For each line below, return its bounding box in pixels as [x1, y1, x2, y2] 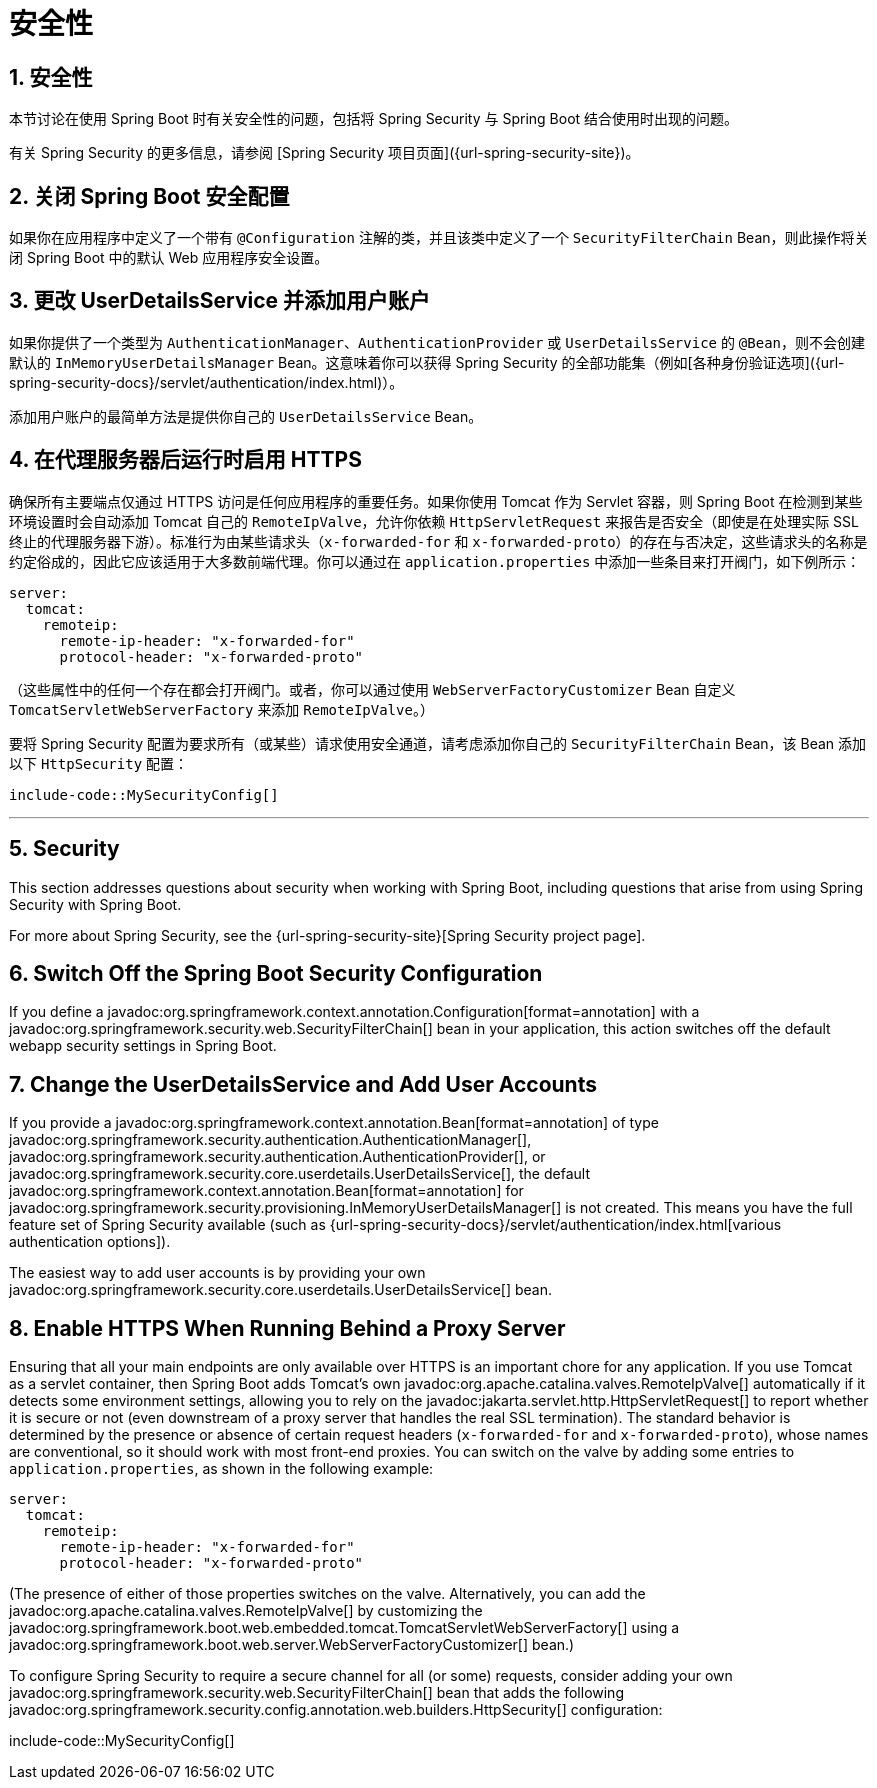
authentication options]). [9, 1233, 171, 1251]
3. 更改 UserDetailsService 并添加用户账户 [9, 288, 431, 314]
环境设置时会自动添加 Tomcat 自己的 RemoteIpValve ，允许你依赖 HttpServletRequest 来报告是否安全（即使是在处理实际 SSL [9, 512, 859, 530]
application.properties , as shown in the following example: [9, 1460, 434, 1478]
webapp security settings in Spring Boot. [9, 1037, 277, 1055]
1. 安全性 [9, 64, 93, 90]
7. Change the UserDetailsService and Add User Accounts [9, 1071, 597, 1097]
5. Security [9, 836, 120, 862]
